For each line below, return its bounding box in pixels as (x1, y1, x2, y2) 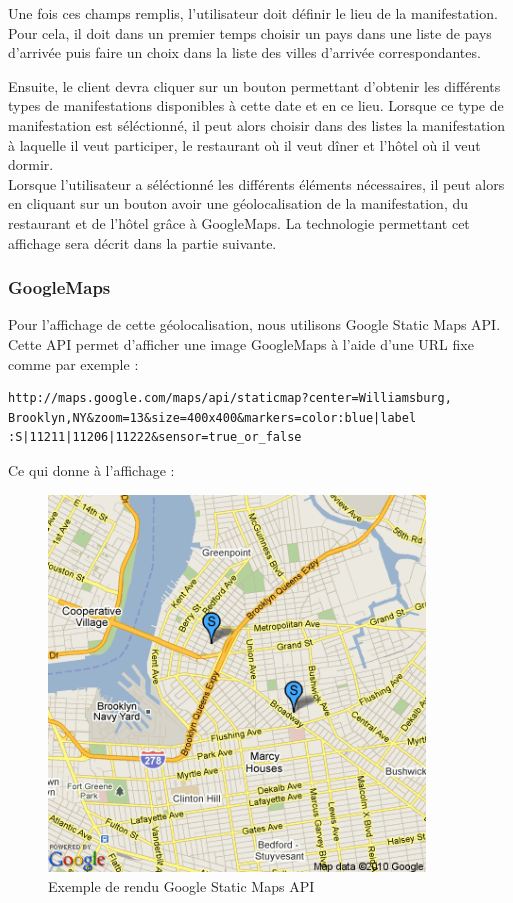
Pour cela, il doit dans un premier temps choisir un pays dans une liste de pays (8, 22, 492, 43)
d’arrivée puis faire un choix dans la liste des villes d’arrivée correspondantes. (8, 42, 481, 63)
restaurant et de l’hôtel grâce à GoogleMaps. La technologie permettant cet (8, 212, 470, 233)
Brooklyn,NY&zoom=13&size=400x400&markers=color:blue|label (8, 410, 417, 425)
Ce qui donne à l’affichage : (8, 459, 175, 480)
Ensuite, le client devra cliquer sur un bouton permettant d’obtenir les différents (8, 75, 501, 96)
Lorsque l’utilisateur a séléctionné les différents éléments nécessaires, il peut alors (8, 173, 505, 194)
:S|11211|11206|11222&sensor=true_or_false (8, 430, 302, 445)
